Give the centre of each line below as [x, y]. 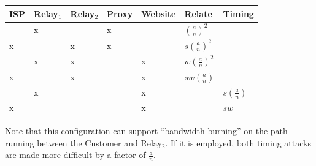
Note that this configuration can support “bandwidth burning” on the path [146, 131]
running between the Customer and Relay [83, 142]
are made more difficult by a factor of [75, 155]
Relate [198, 13]
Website [159, 13]
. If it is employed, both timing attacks [238, 142]
